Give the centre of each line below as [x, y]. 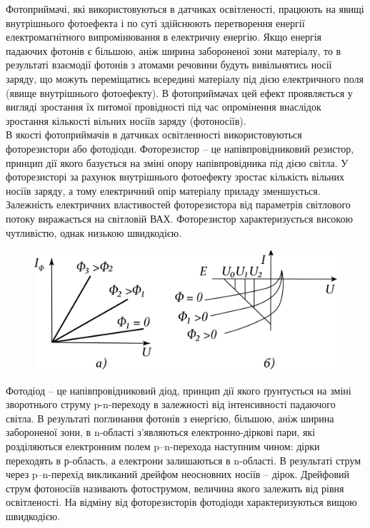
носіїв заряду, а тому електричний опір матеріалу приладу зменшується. [163, 190]
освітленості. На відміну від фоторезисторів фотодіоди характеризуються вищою [181, 502]
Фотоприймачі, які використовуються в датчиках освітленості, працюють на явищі [185, 9]
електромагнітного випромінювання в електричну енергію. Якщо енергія [164, 37]
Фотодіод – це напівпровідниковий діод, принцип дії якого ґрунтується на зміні [179, 390]
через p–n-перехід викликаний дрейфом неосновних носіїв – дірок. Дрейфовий [178, 474]
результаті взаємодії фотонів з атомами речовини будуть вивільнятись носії [169, 65]
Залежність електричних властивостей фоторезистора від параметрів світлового [178, 204]
